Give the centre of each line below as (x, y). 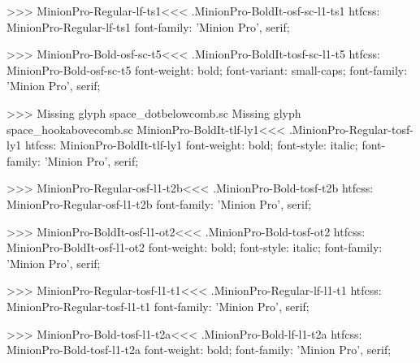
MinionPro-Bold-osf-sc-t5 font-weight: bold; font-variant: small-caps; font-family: (207, 69)
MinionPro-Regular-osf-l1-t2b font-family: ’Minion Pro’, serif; (159, 203)
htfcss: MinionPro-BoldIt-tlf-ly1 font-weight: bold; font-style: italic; (191, 145)
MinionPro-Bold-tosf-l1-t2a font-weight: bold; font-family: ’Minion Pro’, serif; (199, 350)
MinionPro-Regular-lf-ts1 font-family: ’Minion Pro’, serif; (148, 26)
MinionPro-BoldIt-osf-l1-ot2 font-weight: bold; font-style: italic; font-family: (195, 247)
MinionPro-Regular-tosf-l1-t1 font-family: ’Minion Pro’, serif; (158, 306)
